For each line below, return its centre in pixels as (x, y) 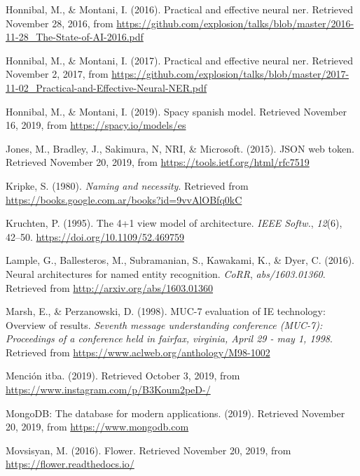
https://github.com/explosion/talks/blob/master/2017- (230, 74)
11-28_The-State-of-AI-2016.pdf (75, 37)
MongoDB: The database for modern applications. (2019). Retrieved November (175, 413)
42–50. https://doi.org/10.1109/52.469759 (95, 236)
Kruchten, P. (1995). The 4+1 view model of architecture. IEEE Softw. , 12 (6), (174, 223)
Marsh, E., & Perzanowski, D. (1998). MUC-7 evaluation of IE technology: (166, 311)
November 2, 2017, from (57, 74)
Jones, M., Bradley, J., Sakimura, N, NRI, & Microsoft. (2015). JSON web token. (180, 148)
